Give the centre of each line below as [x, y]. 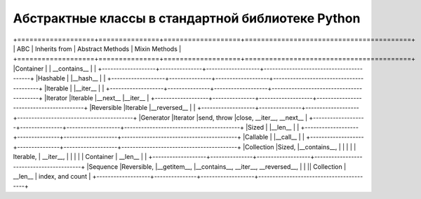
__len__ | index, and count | [52, 177]
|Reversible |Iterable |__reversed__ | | [142, 108]
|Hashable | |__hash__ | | [71, 78]
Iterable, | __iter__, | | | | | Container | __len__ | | [80, 157]
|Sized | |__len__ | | [273, 128]
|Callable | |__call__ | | [274, 137]
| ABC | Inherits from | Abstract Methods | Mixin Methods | [97, 48]
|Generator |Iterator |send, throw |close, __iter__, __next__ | [223, 117]
